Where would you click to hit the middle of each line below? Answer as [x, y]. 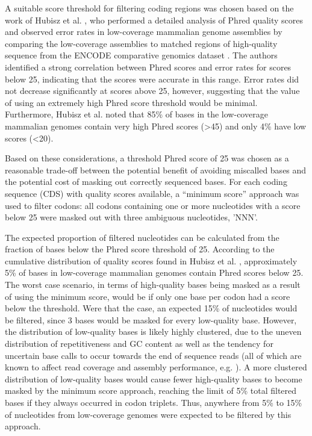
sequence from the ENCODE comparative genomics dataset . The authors [141, 55]
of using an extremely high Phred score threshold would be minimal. [131, 102]
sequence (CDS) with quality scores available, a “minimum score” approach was [152, 193]
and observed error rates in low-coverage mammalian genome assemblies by [144, 32]
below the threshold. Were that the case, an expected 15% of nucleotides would [151, 308]
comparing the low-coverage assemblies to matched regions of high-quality [141, 43]
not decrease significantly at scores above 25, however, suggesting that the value [152, 91]
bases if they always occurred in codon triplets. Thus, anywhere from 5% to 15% [154, 402]
